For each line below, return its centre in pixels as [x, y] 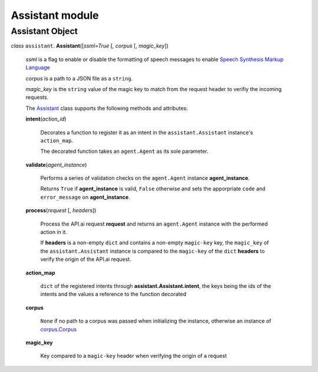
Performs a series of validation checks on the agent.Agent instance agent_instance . [145, 178]
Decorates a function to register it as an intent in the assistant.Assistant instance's [147, 132]
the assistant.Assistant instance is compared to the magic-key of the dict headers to [153, 251]
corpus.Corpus [58, 329]
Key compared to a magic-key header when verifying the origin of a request [133, 356]
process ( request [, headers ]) [61, 210]
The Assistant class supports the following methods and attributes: [107, 108]
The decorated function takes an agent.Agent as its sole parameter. [124, 151]
